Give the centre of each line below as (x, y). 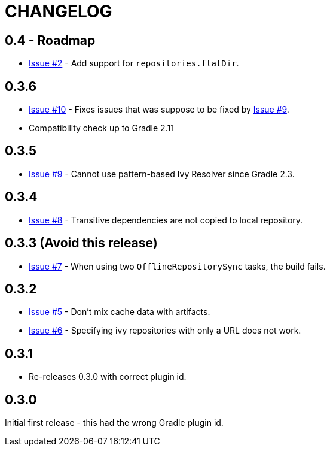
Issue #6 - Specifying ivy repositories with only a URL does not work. (165, 331)
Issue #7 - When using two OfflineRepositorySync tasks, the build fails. (177, 266)
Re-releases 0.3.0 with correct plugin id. (108, 377)
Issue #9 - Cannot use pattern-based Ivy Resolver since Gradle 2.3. (162, 174)
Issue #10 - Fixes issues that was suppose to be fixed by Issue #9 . (159, 110)
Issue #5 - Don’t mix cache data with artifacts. (120, 312)
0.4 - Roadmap (50, 40)
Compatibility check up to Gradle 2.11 (101, 128)
